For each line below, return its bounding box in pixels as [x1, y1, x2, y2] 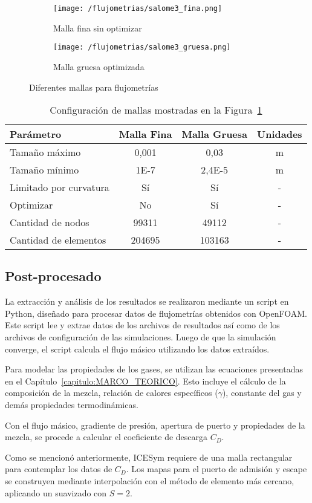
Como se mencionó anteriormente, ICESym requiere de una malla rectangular [5, 450, 293, 463]
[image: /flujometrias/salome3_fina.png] [53, 4, 223, 13]
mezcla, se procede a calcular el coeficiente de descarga [5, 430, 208, 443]
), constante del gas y [222, 386, 302, 399]
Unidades [257, 127, 302, 141]
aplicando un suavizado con [5, 486, 107, 499]
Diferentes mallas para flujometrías [29, 80, 158, 93]
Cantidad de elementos [10, 233, 106, 247]
